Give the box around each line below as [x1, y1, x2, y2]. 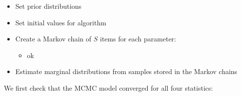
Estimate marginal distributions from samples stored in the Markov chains [15, 66, 238, 77]
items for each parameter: [100, 34, 176, 44]
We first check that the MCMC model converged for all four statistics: [4, 82, 213, 93]
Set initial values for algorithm [15, 17, 106, 27]
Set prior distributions [15, 1, 82, 11]
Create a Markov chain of [15, 34, 91, 44]
